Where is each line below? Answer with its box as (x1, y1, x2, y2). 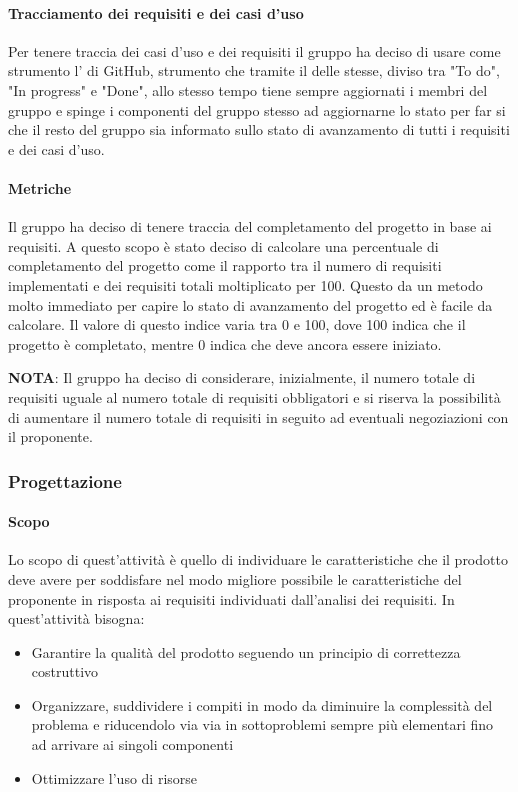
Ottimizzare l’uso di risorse (31, 767, 198, 788)
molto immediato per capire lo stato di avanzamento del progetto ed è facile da (8, 294, 493, 315)
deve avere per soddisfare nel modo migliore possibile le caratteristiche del (8, 568, 462, 589)
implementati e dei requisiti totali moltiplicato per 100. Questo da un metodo (8, 274, 483, 295)
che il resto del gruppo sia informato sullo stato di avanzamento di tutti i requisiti (8, 119, 510, 140)
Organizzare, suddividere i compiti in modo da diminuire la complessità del (31, 694, 493, 715)
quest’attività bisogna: (8, 608, 145, 629)
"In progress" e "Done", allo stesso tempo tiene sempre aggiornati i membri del (8, 79, 488, 100)
